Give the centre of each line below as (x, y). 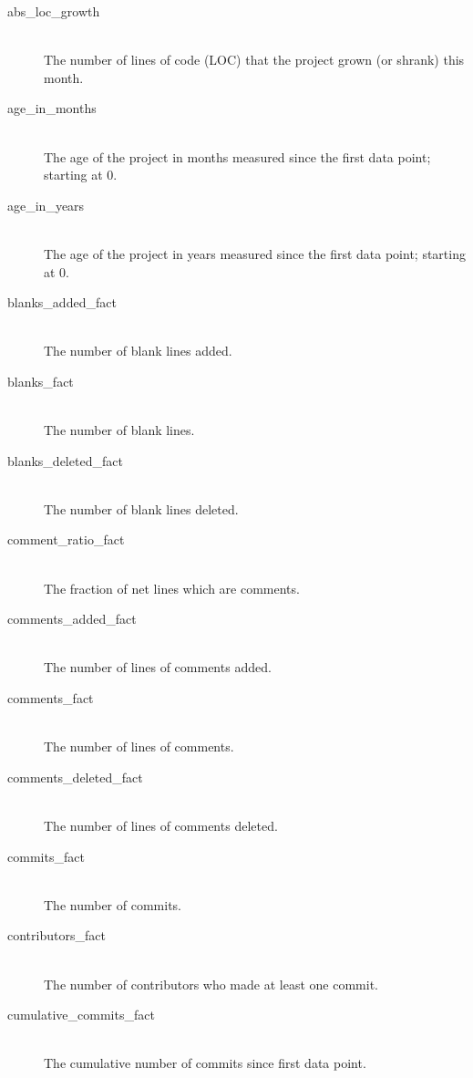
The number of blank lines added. (138, 351)
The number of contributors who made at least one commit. (211, 984)
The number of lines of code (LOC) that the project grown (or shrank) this (254, 60)
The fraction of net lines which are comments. (172, 588)
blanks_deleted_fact (65, 460)
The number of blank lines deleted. (141, 508)
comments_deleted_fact (75, 777)
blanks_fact (41, 381)
